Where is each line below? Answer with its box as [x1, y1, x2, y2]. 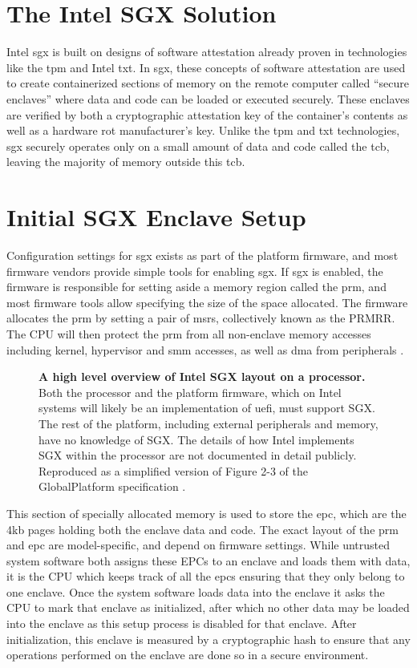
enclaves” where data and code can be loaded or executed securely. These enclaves [6, 90, 410, 107]
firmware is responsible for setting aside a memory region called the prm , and [6, 278, 387, 295]
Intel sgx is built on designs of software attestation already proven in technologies [6, 43, 407, 60]
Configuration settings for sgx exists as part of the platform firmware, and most [6, 247, 399, 263]
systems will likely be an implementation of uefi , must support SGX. [38, 399, 375, 416]
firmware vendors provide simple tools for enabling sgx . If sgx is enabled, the [6, 262, 383, 279]
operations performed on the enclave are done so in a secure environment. [6, 646, 369, 663]
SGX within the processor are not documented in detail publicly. [38, 447, 357, 464]
